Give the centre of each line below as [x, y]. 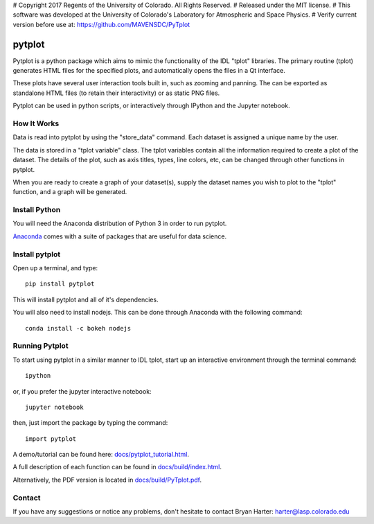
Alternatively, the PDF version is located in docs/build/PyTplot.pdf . [107, 480]
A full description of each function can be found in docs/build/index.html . [117, 467]
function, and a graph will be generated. [70, 192]
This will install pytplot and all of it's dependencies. [86, 299]
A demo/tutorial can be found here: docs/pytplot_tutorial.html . [101, 455]
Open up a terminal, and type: [55, 268]
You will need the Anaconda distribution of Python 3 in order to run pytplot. [120, 224]
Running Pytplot [41, 346]
